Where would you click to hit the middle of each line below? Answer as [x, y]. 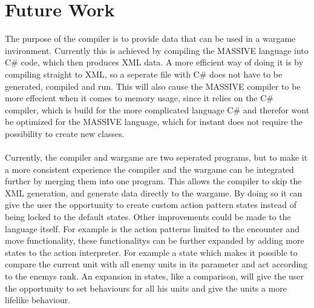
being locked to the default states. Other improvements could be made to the [148, 217]
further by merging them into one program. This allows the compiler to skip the [153, 181]
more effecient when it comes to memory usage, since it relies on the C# [139, 98]
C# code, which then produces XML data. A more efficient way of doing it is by [154, 62]
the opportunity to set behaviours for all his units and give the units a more [146, 288]
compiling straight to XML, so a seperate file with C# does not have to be [144, 74]
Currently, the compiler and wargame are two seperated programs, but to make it [156, 157]
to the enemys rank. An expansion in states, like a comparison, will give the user [155, 276]
